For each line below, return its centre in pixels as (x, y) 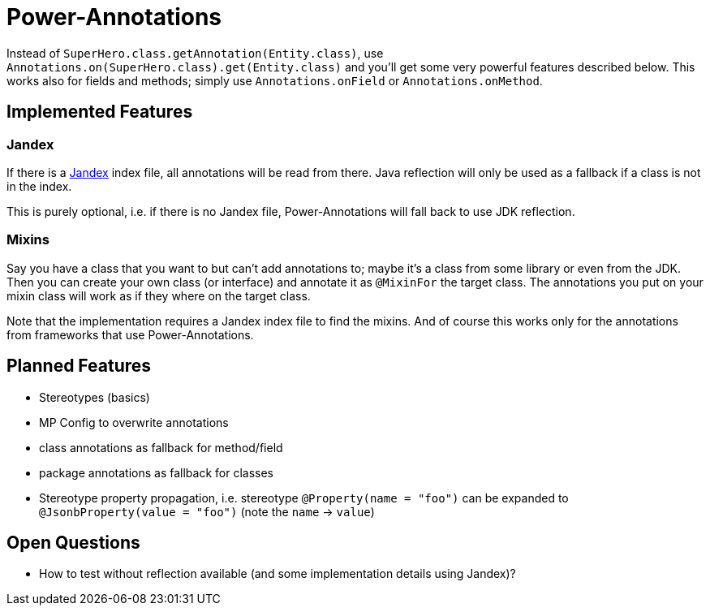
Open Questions (73, 542)
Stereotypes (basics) (95, 397)
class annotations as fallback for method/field (161, 447)
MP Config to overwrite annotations (134, 422)
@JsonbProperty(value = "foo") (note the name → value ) (207, 511)
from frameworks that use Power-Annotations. (130, 334)
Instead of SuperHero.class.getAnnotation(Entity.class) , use (195, 53)
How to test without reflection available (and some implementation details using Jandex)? (278, 574)
